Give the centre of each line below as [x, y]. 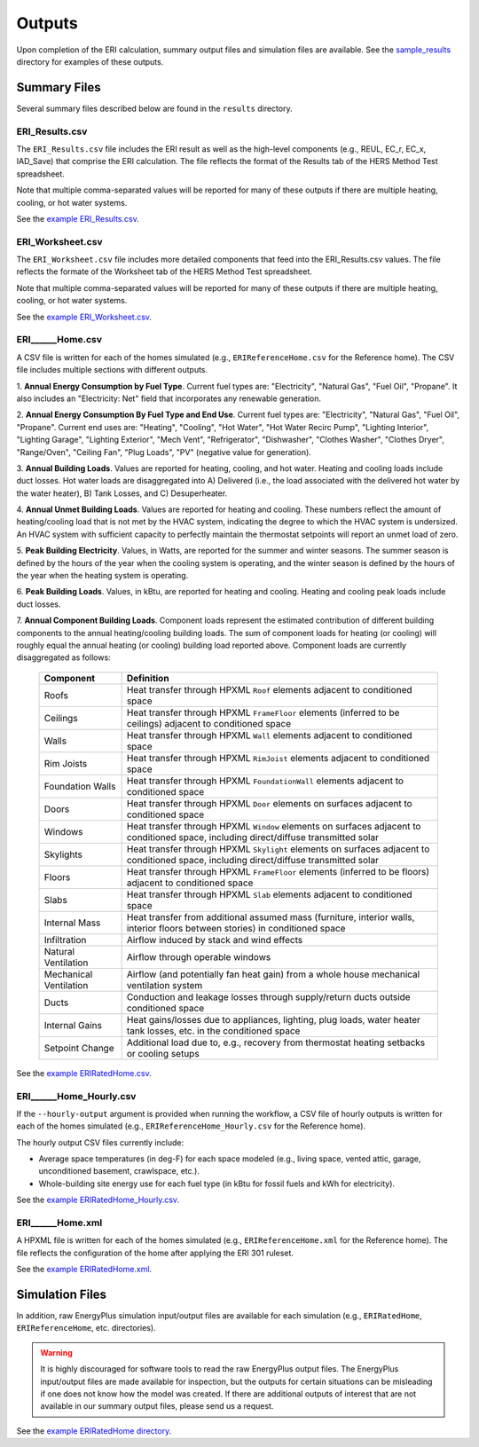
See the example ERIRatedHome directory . [94, 1431]
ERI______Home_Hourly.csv [76, 1096]
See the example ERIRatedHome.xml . [84, 1270]
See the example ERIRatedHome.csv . [84, 1073]
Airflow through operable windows [199, 956]
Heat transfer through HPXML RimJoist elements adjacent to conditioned [278, 758]
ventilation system [165, 985]
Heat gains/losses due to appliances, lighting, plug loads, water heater [274, 1019]
